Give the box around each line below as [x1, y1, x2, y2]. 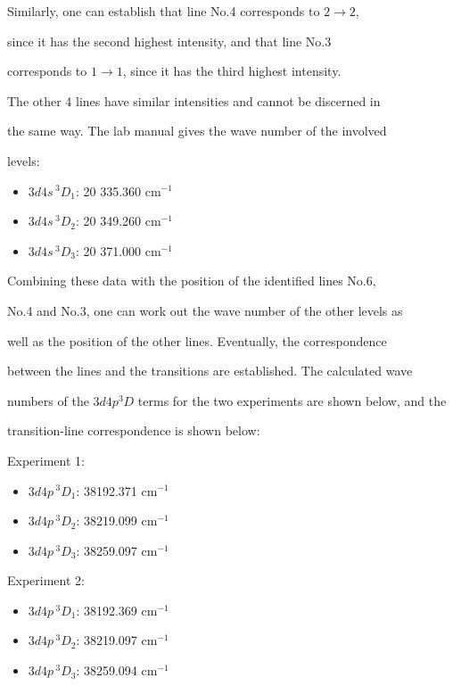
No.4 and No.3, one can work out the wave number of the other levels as [7, 301, 403, 319]
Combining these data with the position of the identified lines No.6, [7, 271, 376, 290]
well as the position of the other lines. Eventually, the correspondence [7, 331, 387, 350]
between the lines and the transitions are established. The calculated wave [7, 361, 413, 380]
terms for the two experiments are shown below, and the [137, 391, 447, 409]
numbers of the [7, 391, 89, 409]
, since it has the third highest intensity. [122, 62, 342, 80]
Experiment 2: [7, 571, 85, 590]
